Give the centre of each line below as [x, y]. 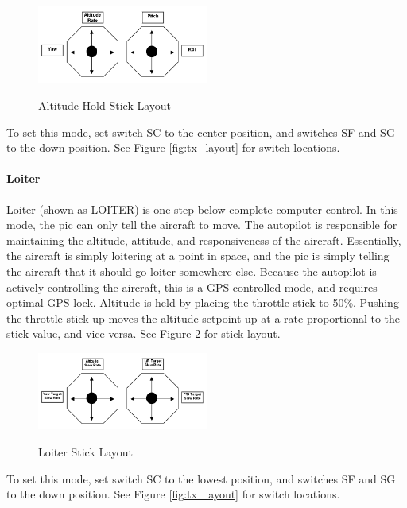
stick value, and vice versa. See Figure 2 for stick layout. [143, 333]
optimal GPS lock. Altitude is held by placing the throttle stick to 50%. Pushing [203, 302]
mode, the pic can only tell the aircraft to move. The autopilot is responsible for [202, 225]
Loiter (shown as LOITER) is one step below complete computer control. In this [202, 209]
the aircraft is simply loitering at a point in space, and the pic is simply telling [198, 256]
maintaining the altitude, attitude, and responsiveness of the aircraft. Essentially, [204, 240]
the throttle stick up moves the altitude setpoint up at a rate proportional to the [203, 318]
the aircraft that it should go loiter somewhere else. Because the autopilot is [192, 271]
